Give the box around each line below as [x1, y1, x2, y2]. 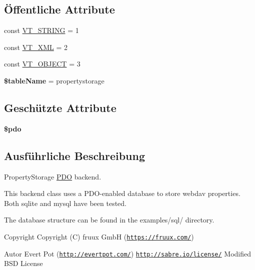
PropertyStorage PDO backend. [4, 171, 101, 181]
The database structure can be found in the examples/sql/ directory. [4, 214, 214, 225]
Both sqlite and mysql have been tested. [4, 197, 127, 208]
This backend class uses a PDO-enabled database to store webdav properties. [4, 188, 240, 198]
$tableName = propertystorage [4, 75, 104, 85]
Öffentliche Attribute [4, 1, 115, 17]
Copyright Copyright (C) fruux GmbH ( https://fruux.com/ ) [4, 231, 194, 241]
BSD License [4, 258, 43, 268]
